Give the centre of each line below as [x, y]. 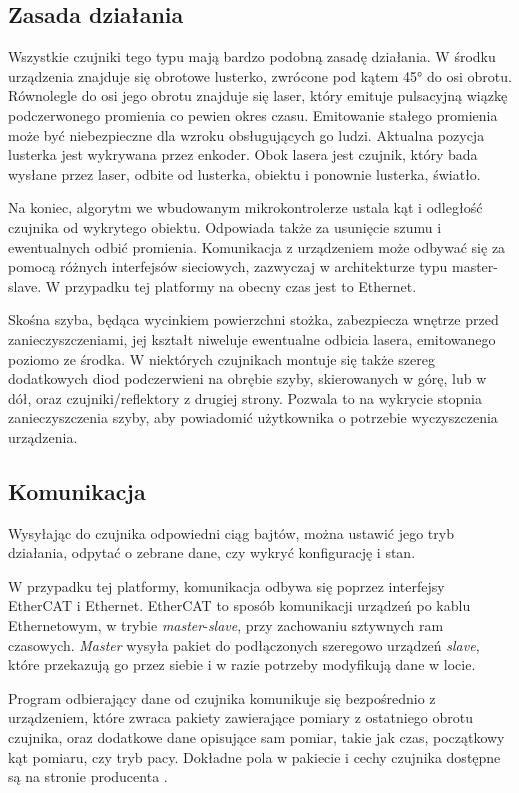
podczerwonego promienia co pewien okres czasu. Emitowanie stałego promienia [253, 114]
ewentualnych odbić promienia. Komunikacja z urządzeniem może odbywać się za [257, 246]
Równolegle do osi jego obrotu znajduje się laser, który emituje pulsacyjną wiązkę [258, 95]
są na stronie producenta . [88, 776]
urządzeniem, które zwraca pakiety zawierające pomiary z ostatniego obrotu [241, 717]
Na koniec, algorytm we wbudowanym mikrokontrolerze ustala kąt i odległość [245, 207]
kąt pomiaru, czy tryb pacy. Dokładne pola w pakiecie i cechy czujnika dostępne [254, 756]
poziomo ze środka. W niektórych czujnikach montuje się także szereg [221, 358]
